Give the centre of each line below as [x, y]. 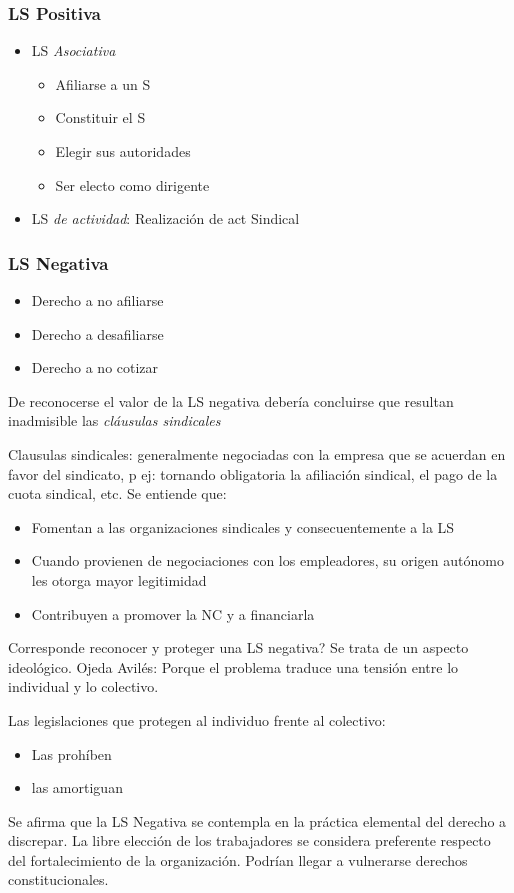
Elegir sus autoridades [123, 151]
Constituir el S [100, 117]
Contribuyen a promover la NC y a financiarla [173, 613]
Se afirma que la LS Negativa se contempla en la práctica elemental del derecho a [257, 820]
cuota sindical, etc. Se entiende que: [117, 493]
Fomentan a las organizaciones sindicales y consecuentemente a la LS [243, 526]
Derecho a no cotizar [95, 367]
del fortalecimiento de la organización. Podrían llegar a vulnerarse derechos [238, 859]
